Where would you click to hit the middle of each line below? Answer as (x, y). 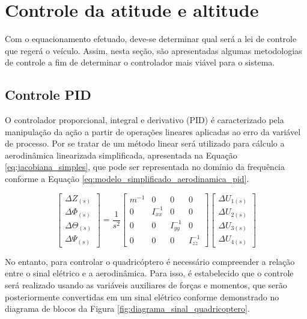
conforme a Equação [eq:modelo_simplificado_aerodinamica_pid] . (127, 179)
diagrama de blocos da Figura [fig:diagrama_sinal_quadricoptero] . (127, 308)
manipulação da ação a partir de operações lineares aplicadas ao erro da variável (153, 131)
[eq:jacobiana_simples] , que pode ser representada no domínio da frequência (145, 167)
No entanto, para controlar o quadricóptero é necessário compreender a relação (150, 261)
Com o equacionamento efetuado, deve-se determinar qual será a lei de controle (151, 39)
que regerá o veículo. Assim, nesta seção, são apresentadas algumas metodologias (153, 50)
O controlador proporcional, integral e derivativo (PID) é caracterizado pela (144, 120)
